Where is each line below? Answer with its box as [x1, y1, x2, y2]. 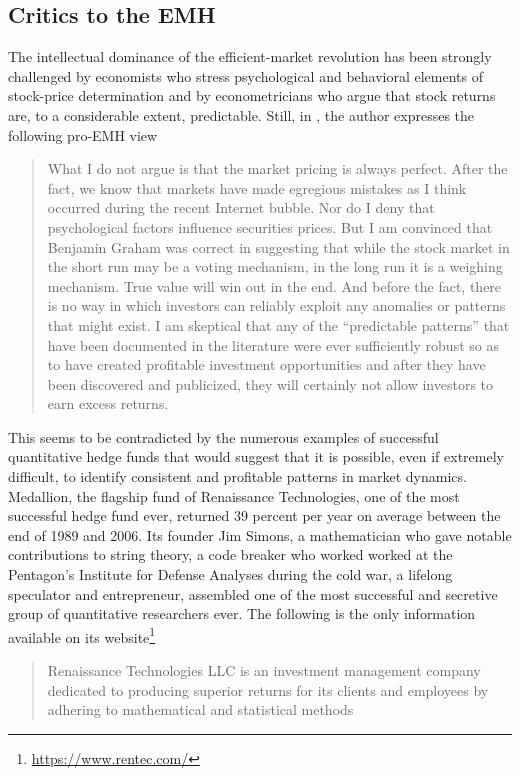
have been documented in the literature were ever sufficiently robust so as [47, 334, 499, 355]
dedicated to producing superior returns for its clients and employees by [47, 679, 489, 700]
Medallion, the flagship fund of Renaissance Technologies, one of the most [8, 485, 460, 506]
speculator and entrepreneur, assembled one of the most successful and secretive [8, 583, 498, 604]
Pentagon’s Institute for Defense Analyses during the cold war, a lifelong [8, 564, 453, 585]
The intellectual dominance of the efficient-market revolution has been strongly [8, 46, 492, 67]
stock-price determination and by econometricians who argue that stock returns [8, 85, 496, 106]
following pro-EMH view [8, 124, 158, 145]
